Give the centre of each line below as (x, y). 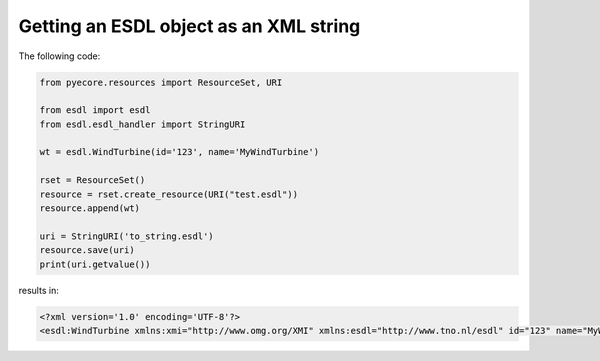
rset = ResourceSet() (92, 180)
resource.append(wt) (89, 208)
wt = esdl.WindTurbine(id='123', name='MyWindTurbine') (179, 152)
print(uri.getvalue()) (95, 264)
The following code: (59, 56)
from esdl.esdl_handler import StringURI (142, 124)
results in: (38, 290)
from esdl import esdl (95, 110)
